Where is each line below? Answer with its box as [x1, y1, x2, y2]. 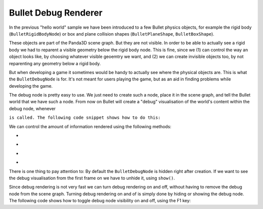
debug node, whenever [9, 105, 56, 112]
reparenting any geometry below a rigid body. [9, 60, 101, 66]
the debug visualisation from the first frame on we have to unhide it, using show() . [9, 175, 175, 181]
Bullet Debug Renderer [9, 7, 103, 18]
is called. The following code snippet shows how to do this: [9, 115, 161, 120]
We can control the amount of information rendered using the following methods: [9, 123, 171, 129]
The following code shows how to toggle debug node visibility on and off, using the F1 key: [9, 198, 191, 204]
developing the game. [9, 83, 53, 89]
